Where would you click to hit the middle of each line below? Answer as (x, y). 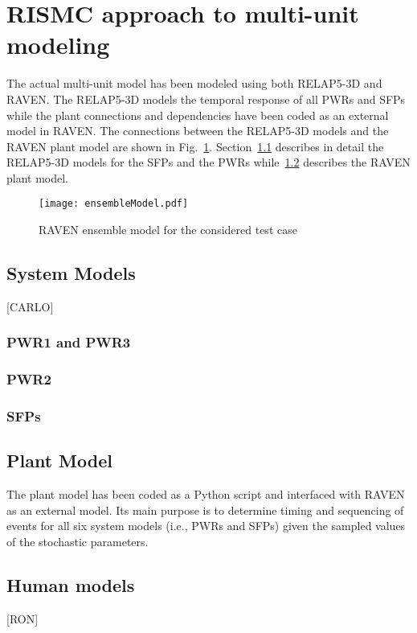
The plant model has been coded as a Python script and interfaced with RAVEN (206, 494)
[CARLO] (30, 306)
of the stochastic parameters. (78, 542)
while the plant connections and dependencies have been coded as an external (198, 115)
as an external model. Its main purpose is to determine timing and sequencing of (205, 510)
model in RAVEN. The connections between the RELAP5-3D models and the (198, 131)
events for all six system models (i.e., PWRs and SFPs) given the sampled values (206, 526)
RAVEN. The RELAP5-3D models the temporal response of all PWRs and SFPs (206, 99)
